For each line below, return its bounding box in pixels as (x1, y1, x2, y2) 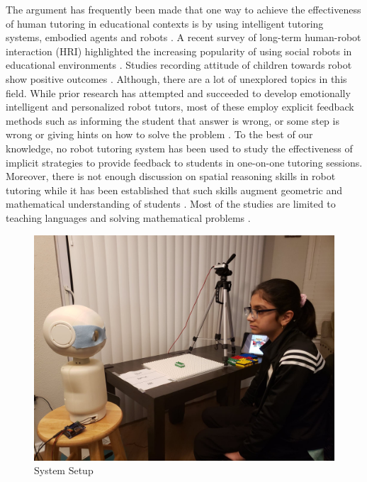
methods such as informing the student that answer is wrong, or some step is (6, 113, 339, 128)
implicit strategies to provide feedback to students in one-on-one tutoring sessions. (6, 155, 363, 169)
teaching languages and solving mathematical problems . (6, 210, 251, 225)
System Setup (34, 463, 94, 478)
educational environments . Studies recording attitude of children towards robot (6, 57, 352, 72)
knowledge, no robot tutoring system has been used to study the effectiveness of (6, 140, 353, 155)
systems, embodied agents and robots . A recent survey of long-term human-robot (6, 30, 361, 45)
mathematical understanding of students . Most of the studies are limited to (6, 196, 336, 211)
